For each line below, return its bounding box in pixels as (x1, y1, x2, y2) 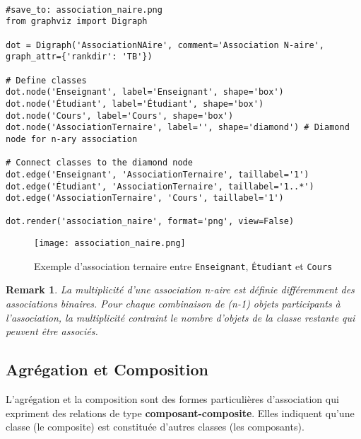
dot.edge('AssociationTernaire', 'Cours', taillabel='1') (6, 193, 284, 204)
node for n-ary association (6, 134, 138, 144)
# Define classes (6, 75, 87, 86)
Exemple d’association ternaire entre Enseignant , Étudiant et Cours (34, 258, 333, 273)
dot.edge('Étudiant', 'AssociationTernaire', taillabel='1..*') (6, 181, 314, 192)
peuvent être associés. (6, 324, 98, 339)
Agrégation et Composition (6, 358, 208, 380)
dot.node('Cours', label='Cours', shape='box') (6, 110, 234, 121)
